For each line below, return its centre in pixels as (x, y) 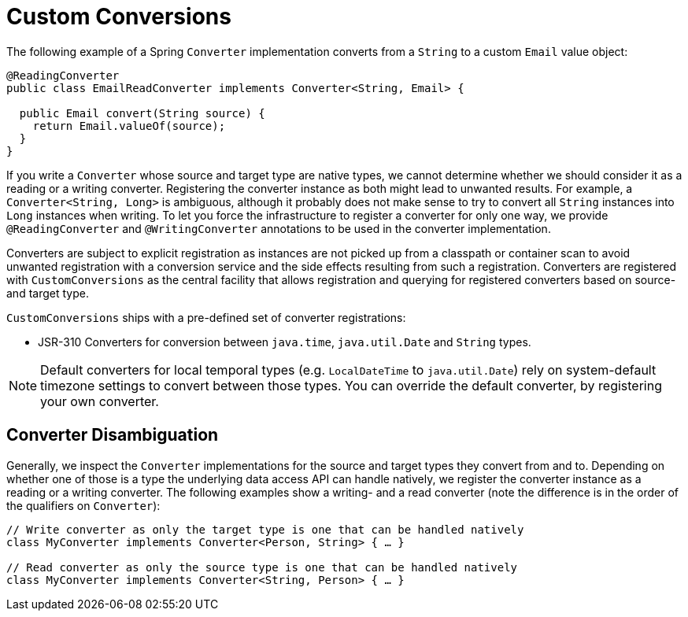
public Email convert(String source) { (142, 113)
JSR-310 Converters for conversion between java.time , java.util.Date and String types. (285, 342)
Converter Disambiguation (113, 435)
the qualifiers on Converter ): (83, 505)
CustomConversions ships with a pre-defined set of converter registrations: (206, 317)
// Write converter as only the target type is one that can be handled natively (265, 529)
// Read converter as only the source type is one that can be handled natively (262, 567)
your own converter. (100, 401)
